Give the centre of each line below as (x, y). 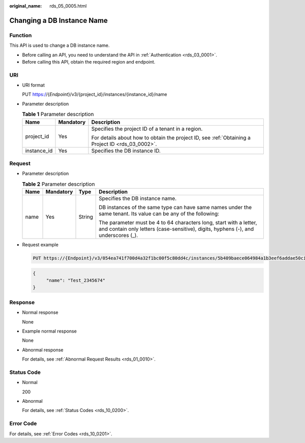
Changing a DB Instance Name (58, 20)
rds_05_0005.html (68, 6)
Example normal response (50, 331)
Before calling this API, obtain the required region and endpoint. (89, 62)
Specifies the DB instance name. (138, 198)
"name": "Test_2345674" (76, 280)
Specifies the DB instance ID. (126, 151)
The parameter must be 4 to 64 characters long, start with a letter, (178, 223)
